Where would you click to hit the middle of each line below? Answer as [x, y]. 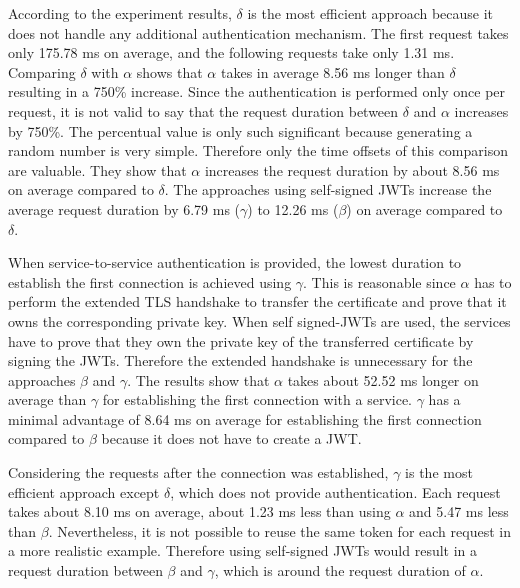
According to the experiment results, [120, 13]
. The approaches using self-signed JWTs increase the [328, 189]
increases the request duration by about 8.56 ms [352, 169]
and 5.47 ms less [459, 511]
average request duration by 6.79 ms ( [124, 208]
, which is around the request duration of [340, 570]
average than [47, 399]
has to [493, 281]
